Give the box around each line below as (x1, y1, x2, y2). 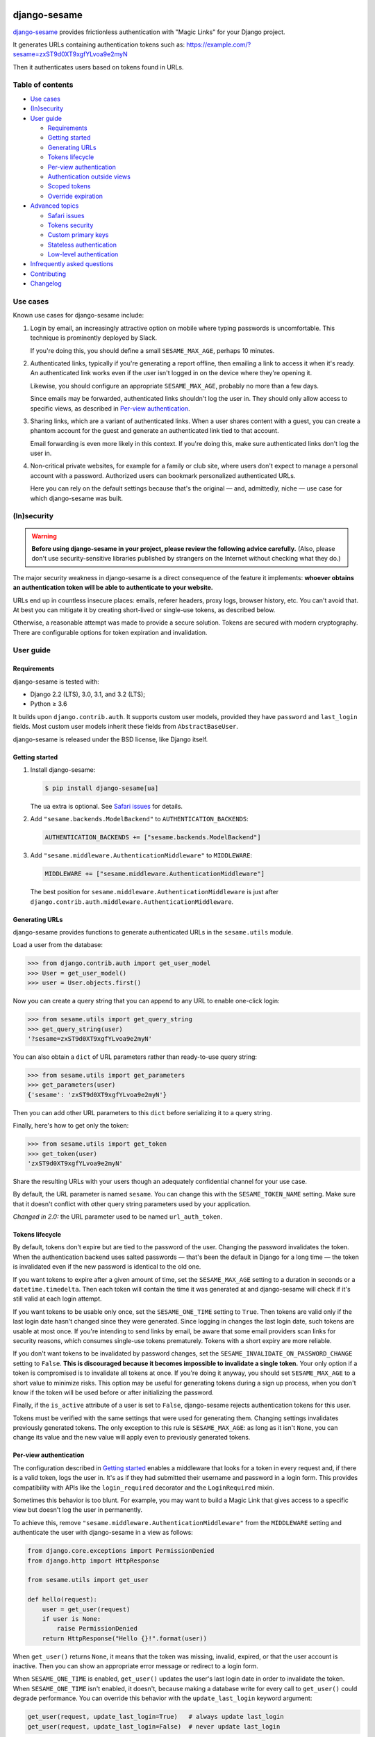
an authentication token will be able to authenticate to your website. (12, 584, 213, 592)
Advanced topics (30, 201, 79, 210)
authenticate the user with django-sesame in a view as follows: (12, 1529, 194, 1537)
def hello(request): (27, 1595, 97, 1604)
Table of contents (12, 80, 74, 90)
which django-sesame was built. (30, 494, 124, 502)
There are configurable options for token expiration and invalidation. (12, 628, 208, 636)
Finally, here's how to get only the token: (12, 1121, 129, 1130)
